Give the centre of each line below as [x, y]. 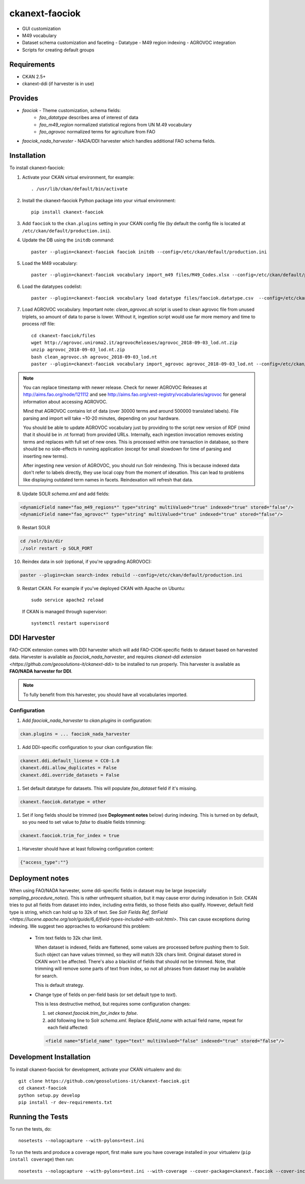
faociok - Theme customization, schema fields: [71, 110]
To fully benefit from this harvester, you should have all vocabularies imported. [105, 694]
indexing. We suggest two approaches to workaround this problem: [80, 926]
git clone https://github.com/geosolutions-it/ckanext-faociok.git [104, 1081]
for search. [46, 976]
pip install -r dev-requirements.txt [66, 1102]
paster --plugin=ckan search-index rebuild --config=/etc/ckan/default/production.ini [131, 575]
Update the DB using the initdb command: [68, 240]
